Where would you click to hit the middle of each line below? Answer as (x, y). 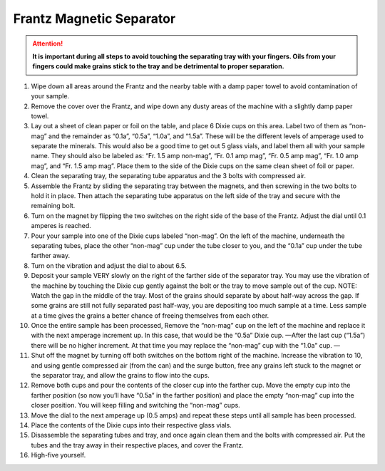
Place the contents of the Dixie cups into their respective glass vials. (131, 425)
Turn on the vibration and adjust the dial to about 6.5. (109, 265)
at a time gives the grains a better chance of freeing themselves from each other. (150, 315)
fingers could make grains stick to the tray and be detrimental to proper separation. (158, 66)
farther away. (51, 256)
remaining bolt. (53, 206)
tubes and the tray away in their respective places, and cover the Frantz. (137, 445)
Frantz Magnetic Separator (94, 19)
